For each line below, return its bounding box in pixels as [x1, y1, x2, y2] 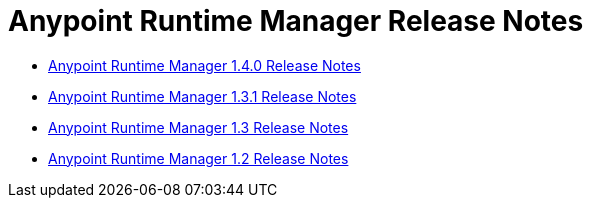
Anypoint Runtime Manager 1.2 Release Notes [48, 149, 349, 167]
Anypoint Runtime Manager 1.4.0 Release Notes [48, 56, 361, 74]
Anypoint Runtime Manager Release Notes [8, 4, 584, 38]
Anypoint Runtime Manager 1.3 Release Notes [48, 118, 349, 136]
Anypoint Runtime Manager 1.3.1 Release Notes [48, 87, 357, 105]
